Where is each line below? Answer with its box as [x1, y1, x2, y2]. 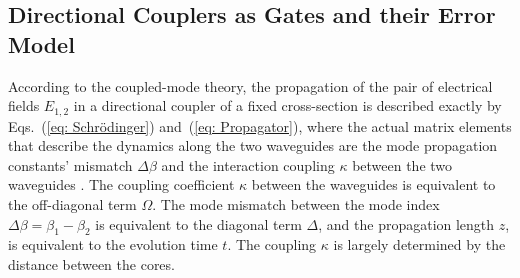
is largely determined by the [333, 234, 506, 255]
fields [8, 95, 40, 116]
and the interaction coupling [161, 154, 335, 175]
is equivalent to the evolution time [8, 234, 218, 255]
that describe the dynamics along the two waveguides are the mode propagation [8, 135, 498, 156]
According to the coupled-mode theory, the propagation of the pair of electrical [8, 75, 493, 96]
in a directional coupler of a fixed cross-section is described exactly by [73, 95, 502, 116]
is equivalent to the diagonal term [95, 213, 302, 234]
